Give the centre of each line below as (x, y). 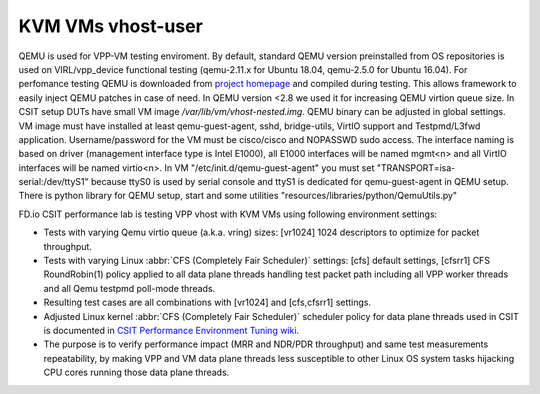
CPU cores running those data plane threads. (136, 372)
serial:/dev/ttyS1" (53, 182)
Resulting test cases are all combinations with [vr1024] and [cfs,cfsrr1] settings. (207, 302)
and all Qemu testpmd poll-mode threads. (129, 288)
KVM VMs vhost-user (111, 26)
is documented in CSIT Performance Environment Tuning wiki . (171, 330)
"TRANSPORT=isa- (416, 167)
